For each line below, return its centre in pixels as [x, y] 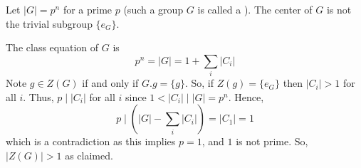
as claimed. [89, 155]
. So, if [199, 83]
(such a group [153, 9]
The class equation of [52, 47]
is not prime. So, [272, 141]
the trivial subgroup [49, 23]
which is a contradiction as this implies [91, 141]
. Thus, [38, 96]
